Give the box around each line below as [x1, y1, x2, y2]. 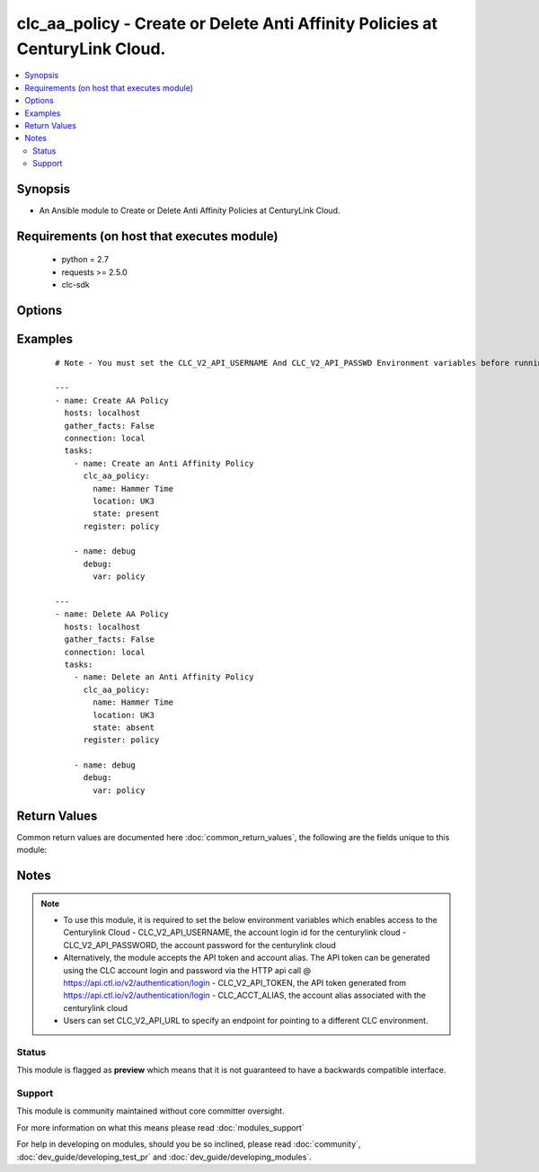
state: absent [93, 722, 155, 732]
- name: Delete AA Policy [55, 609, 170, 619]
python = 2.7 [61, 254, 110, 265]
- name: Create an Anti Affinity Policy [73, 458, 255, 468]
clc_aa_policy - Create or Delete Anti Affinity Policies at [16, 13, 438, 33]
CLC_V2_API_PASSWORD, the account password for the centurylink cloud [63, 939, 337, 950]
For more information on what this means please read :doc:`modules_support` [16, 1122, 305, 1132]
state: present [93, 509, 160, 519]
